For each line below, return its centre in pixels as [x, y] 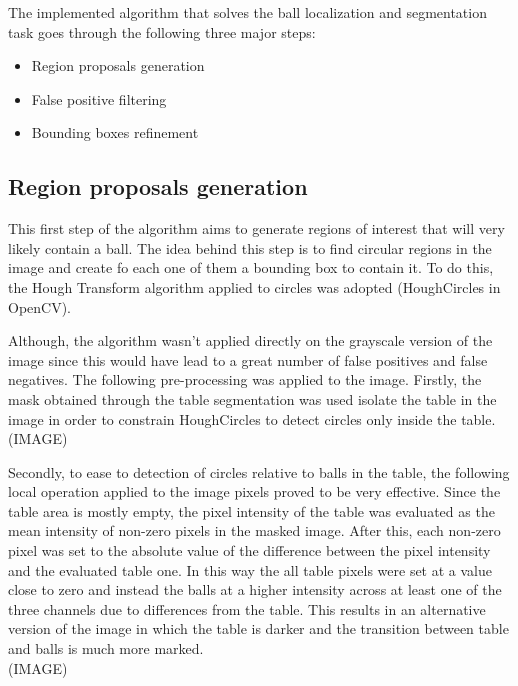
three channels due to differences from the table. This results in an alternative [247, 608]
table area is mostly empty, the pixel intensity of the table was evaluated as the [251, 510]
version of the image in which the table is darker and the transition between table [258, 628]
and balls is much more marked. [106, 648]
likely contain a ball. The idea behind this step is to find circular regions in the [250, 247]
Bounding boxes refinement [115, 132]
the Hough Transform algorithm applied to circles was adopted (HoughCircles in [254, 286]
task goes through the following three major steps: [162, 31]
